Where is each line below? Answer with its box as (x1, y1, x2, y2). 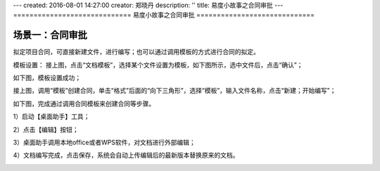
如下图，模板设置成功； (13, 74, 81, 82)
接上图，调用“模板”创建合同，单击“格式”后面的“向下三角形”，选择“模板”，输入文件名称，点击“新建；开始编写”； (13, 87, 336, 95)
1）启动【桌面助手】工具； (13, 113, 90, 121)
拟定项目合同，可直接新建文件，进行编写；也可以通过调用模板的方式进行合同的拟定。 (13, 48, 260, 56)
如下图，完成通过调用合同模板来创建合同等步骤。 (13, 99, 155, 108)
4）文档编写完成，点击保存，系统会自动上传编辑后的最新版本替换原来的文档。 (13, 151, 239, 160)
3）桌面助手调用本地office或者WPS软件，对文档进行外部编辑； (13, 138, 196, 147)
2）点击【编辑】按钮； (13, 125, 79, 134)
